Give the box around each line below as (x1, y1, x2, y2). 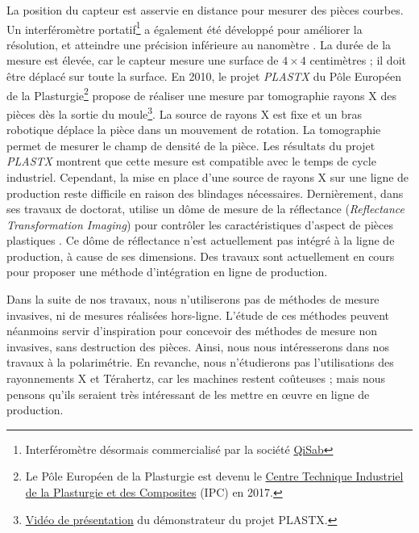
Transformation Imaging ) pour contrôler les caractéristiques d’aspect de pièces (6, 216, 393, 233)
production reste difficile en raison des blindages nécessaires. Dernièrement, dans (6, 184, 404, 201)
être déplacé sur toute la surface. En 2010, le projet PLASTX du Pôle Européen (6, 68, 401, 85)
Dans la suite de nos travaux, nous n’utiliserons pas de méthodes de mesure (6, 291, 380, 308)
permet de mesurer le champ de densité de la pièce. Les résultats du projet (6, 136, 375, 153)
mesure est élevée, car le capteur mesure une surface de (6, 52, 279, 69)
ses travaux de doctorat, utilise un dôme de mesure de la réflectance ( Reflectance (6, 200, 405, 217)
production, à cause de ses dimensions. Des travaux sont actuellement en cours (6, 247, 395, 264)
